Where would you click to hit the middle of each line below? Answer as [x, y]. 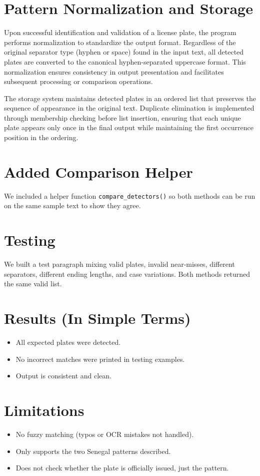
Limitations [44, 410]
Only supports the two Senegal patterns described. [93, 451]
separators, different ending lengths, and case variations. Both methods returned [127, 274]
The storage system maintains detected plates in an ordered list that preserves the [130, 98]
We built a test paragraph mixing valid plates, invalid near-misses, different [119, 264]
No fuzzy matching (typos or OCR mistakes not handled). [105, 434]
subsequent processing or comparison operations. [78, 81]
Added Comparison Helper [98, 171]
